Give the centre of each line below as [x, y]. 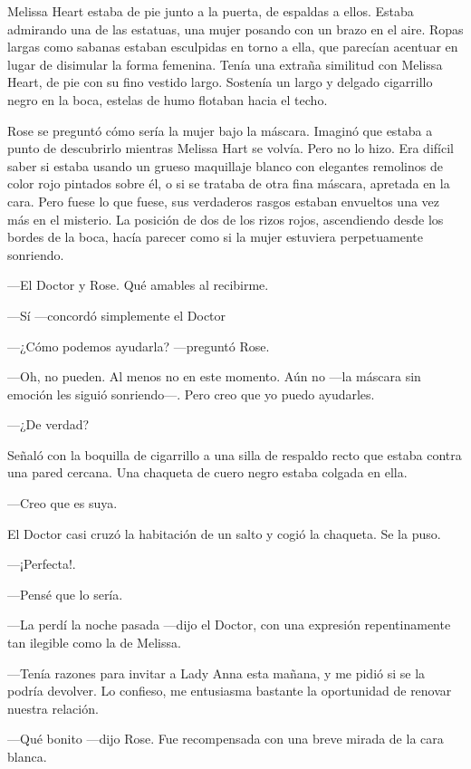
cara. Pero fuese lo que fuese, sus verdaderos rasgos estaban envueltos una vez [224, 201]
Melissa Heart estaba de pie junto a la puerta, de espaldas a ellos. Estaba [211, 11]
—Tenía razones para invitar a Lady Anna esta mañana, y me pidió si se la [216, 673]
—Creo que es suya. [62, 503]
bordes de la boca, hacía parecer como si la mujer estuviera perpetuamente [215, 237]
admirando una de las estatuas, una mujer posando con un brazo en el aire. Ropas [235, 29]
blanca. [27, 756]
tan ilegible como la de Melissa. [94, 643]
